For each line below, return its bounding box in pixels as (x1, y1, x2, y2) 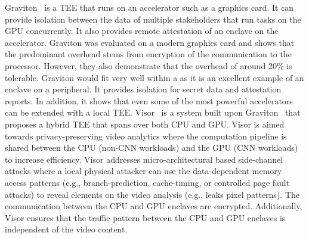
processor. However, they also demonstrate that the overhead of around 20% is (5, 59, 292, 72)
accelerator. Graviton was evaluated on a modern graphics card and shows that (5, 36, 295, 48)
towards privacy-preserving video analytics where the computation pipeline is (5, 129, 287, 142)
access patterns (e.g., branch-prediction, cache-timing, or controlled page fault (5, 176, 290, 188)
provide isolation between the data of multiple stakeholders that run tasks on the (5, 13, 301, 25)
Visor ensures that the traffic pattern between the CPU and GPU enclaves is (5, 211, 286, 224)
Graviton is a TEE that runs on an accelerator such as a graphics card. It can (5, 1, 294, 13)
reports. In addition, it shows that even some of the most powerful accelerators (5, 94, 293, 107)
